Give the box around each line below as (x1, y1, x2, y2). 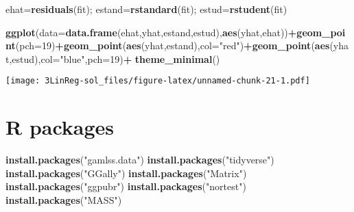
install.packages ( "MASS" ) (5, 192, 122, 207)
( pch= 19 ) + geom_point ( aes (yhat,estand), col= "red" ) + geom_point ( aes (15, 38, 330, 53)
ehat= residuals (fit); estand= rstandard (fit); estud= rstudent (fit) (5, 2, 287, 16)
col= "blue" (40, 51, 85, 66)
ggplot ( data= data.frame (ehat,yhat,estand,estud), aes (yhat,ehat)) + (5, 25, 297, 39)
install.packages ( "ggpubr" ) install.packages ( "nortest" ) (5, 179, 246, 194)
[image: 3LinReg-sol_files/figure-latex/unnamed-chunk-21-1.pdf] (5, 76, 310, 86)
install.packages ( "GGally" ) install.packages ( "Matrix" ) (5, 165, 247, 180)
